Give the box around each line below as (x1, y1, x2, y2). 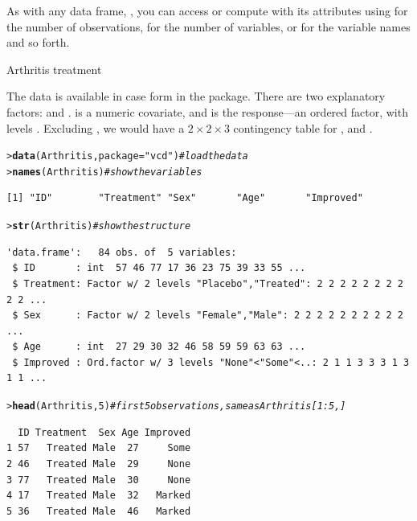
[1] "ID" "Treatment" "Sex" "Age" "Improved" (6, 192, 363, 204)
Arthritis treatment (6, 60, 102, 77)
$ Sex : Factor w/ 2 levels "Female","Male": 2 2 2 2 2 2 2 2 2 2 (12, 310, 403, 322)
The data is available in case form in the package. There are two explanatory (6, 88, 386, 105)
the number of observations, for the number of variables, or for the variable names (6, 18, 411, 35)
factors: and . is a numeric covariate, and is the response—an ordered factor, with (6, 103, 408, 120)
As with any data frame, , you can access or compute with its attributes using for (6, 2, 408, 18)
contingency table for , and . (233, 119, 373, 136)
